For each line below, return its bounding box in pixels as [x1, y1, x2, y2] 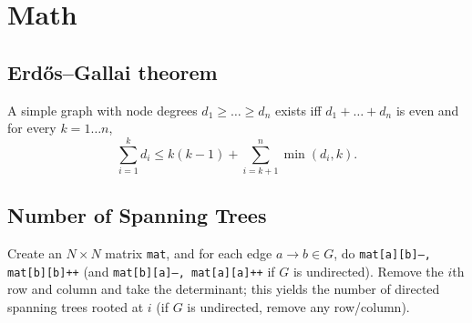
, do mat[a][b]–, [333, 244, 431, 263]
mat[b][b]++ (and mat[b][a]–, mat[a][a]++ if [7, 261, 275, 280]
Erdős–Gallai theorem [7, 57, 218, 86]
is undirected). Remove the [292, 261, 444, 280]
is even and [395, 100, 459, 119]
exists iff [274, 100, 322, 119]
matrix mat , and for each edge [105, 244, 272, 263]
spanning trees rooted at [7, 298, 144, 316]
